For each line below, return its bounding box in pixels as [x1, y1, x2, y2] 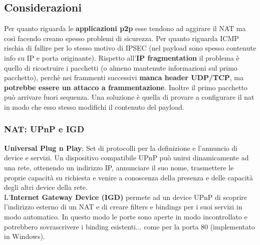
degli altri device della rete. [4, 182, 88, 192]
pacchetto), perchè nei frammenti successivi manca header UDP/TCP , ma [4, 72, 244, 83]
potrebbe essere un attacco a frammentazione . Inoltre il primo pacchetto [4, 82, 247, 92]
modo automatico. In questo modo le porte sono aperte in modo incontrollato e [4, 211, 247, 221]
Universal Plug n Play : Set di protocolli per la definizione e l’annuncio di [4, 142, 238, 153]
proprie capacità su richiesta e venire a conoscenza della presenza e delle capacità [4, 172, 253, 182]
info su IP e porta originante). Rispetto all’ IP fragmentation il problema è [4, 52, 239, 63]
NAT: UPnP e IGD [4, 123, 85, 135]
